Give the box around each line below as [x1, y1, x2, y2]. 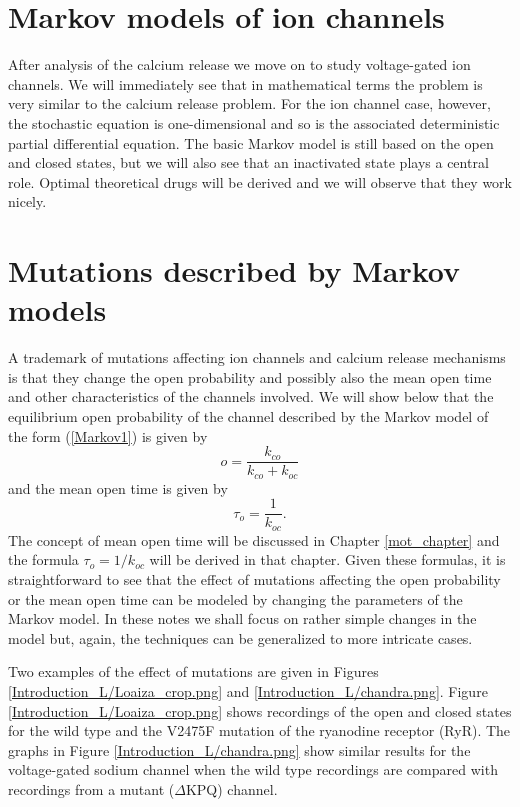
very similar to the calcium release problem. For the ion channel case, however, [8, 93, 491, 114]
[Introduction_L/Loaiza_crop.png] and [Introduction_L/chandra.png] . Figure [8, 680, 488, 701]
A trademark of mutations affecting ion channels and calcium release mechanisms [8, 347, 506, 368]
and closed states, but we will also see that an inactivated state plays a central [8, 152, 489, 173]
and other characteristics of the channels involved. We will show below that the [8, 386, 494, 407]
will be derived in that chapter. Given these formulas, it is [149, 549, 506, 570]
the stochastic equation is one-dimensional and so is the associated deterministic [8, 112, 500, 133]
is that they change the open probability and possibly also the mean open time [8, 366, 492, 387]
